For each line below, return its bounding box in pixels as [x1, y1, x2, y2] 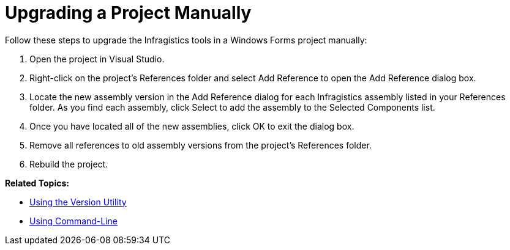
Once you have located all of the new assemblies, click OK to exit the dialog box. [29, 120, 354, 131]
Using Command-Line [29, 215, 118, 226]
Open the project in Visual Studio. [29, 53, 165, 64]
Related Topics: [5, 177, 69, 188]
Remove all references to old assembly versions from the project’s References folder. [29, 139, 372, 150]
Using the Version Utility [29, 196, 127, 207]
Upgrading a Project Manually [5, 2, 252, 23]
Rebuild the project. [29, 158, 108, 169]
